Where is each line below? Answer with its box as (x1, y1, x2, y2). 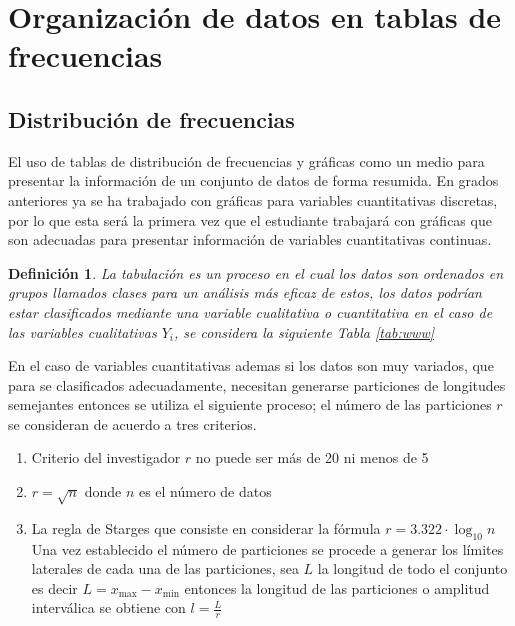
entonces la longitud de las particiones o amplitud (184, 577, 490, 598)
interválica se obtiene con (31, 597, 186, 618)
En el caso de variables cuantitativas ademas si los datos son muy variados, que (8, 355, 494, 376)
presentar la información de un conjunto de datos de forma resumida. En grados (8, 170, 499, 191)
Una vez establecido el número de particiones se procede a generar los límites (31, 538, 504, 559)
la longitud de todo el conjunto (317, 558, 508, 579)
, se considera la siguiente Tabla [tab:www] (174, 321, 435, 342)
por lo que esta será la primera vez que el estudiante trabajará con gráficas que (8, 209, 492, 230)
